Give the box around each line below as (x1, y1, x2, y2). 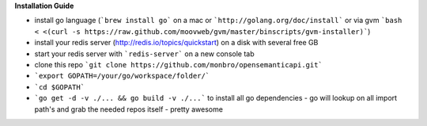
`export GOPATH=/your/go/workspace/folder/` (34, 71, 210, 81)
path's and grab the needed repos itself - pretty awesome (34, 104, 223, 114)
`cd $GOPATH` (34, 82, 85, 91)
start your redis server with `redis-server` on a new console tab (34, 48, 255, 59)
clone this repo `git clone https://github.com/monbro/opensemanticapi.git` (34, 59, 323, 69)
